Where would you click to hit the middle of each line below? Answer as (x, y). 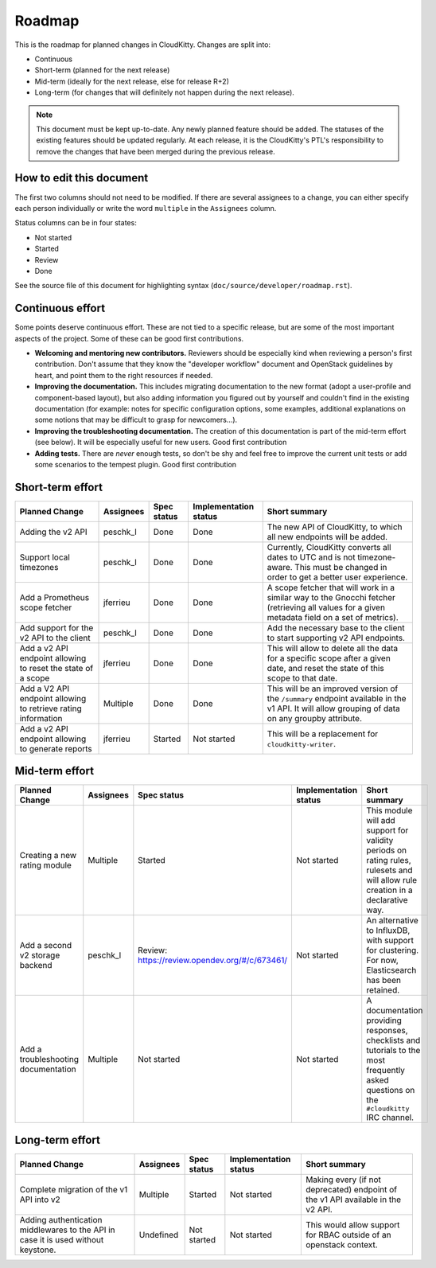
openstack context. (341, 1244)
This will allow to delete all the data (333, 648)
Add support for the (56, 627)
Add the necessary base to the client (336, 627)
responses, (387, 1031)
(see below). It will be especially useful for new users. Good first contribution (161, 443)
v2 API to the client (55, 638)
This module (389, 810)
